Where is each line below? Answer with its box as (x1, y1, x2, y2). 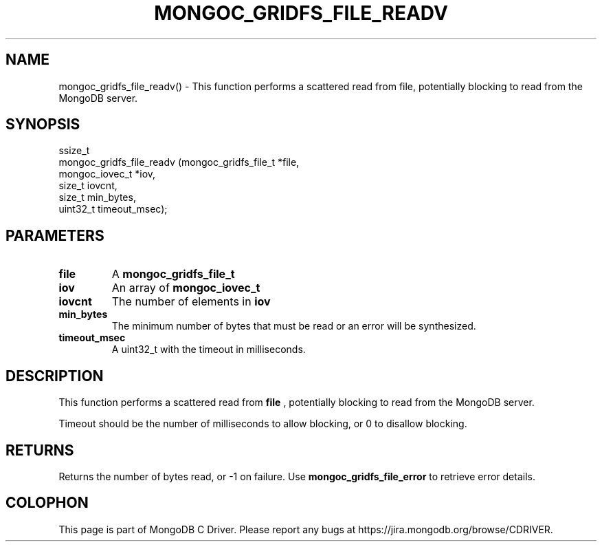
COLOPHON (5, 494, 89, 512)
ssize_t (58, 144, 90, 157)
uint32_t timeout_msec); (58, 203, 168, 215)
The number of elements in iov (111, 294, 271, 309)
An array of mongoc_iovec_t (111, 281, 260, 295)
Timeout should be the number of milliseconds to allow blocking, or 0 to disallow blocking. (58, 418, 467, 430)
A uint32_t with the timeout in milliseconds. (111, 343, 306, 356)
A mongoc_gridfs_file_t (111, 267, 235, 281)
